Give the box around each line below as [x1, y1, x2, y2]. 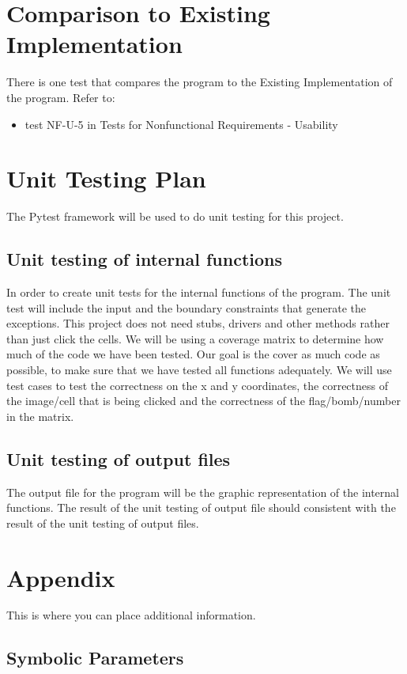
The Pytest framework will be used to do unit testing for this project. [6, 208, 344, 225]
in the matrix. [6, 407, 74, 424]
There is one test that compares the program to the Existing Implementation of [6, 74, 393, 90]
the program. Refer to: [6, 89, 115, 105]
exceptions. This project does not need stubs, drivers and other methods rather [6, 315, 390, 331]
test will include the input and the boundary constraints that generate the [6, 299, 366, 316]
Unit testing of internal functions [6, 247, 283, 271]
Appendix [6, 561, 115, 593]
